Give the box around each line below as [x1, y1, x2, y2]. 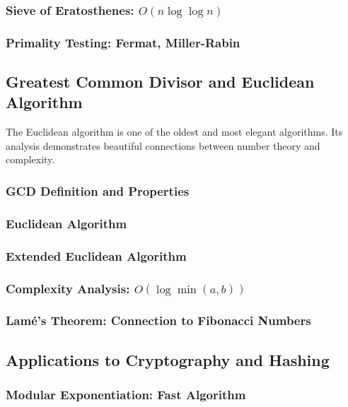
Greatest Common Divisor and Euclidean [6, 71, 315, 93]
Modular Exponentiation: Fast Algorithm [6, 385, 246, 403]
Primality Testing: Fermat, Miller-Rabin [6, 33, 240, 51]
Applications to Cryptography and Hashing [6, 348, 330, 370]
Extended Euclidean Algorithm [6, 247, 187, 264]
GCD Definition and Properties [6, 182, 190, 199]
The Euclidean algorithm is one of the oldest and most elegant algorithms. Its [6, 124, 343, 139]
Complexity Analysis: [6, 279, 130, 297]
